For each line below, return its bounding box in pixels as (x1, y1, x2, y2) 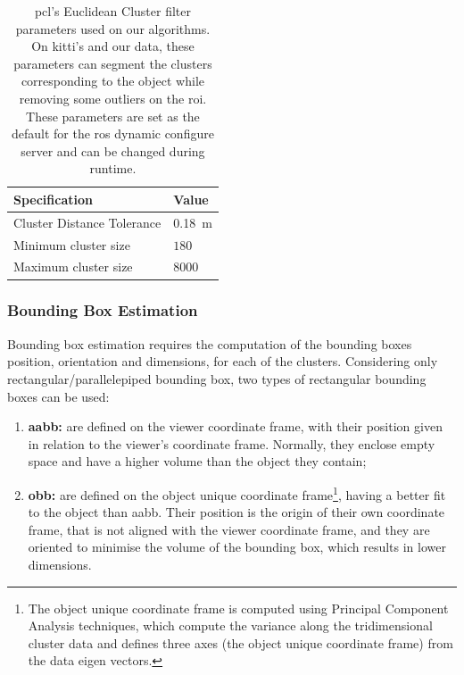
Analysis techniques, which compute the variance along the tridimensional (28, 616, 433, 635)
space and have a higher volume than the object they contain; (28, 452, 367, 471)
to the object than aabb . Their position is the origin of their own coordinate (28, 503, 445, 521)
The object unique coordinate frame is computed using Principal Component (28, 598, 449, 617)
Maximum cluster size (13, 257, 133, 276)
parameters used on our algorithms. (15, 19, 211, 37)
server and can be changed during (21, 141, 205, 160)
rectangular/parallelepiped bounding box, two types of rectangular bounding (7, 369, 427, 387)
